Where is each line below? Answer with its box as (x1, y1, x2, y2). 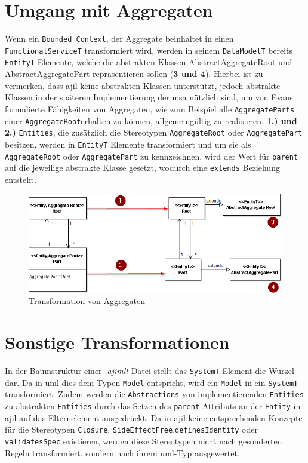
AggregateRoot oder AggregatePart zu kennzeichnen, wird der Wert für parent (5, 149, 298, 162)
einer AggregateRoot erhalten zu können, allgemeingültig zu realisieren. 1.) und (5, 114, 297, 127)
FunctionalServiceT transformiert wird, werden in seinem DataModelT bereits (5, 44, 293, 56)
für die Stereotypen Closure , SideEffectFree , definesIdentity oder (5, 423, 258, 436)
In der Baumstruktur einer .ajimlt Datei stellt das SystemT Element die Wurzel (5, 364, 294, 377)
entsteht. (5, 173, 36, 185)
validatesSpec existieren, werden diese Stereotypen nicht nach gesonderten (5, 434, 282, 447)
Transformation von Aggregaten (29, 295, 146, 307)
